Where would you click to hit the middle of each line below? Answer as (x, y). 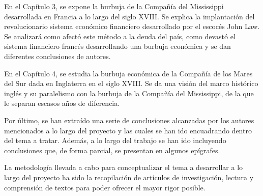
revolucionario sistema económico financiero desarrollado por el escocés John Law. (132, 26)
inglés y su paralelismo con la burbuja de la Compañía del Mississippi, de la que (129, 93)
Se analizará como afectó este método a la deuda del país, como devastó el (120, 36)
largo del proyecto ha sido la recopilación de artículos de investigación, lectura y (129, 177)
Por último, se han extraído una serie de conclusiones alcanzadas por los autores (129, 120)
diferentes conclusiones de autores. (57, 56)
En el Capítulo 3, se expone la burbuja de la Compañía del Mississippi (114, 6)
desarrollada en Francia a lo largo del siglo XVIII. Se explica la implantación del (129, 16)
